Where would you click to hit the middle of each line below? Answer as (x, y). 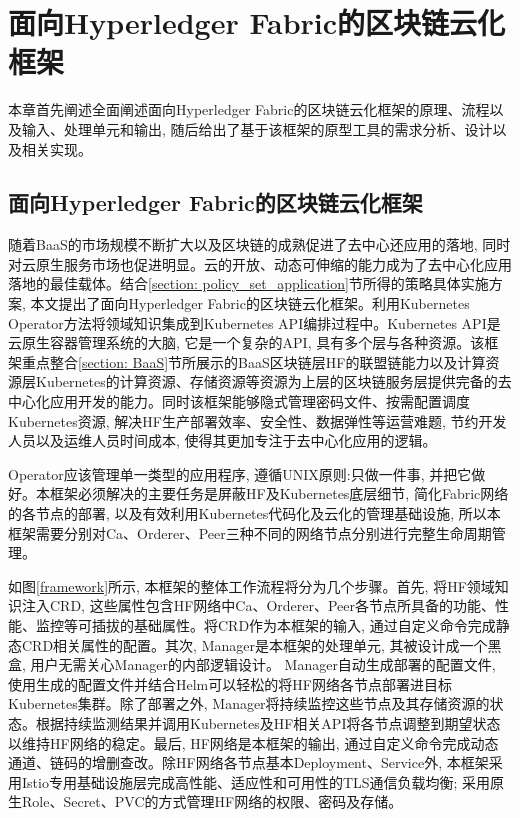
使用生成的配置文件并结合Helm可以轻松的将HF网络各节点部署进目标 (230, 683)
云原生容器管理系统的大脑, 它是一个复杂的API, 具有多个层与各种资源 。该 (246, 342)
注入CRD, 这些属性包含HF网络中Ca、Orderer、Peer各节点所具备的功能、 (258, 605)
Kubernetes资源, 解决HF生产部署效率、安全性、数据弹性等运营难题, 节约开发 (257, 420)
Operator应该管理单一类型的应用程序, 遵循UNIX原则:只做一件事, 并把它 (240, 473)
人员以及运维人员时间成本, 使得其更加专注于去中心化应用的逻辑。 (222, 440)
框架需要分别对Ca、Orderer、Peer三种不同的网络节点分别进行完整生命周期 (250, 532)
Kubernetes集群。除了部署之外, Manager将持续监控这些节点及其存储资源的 (249, 703)
